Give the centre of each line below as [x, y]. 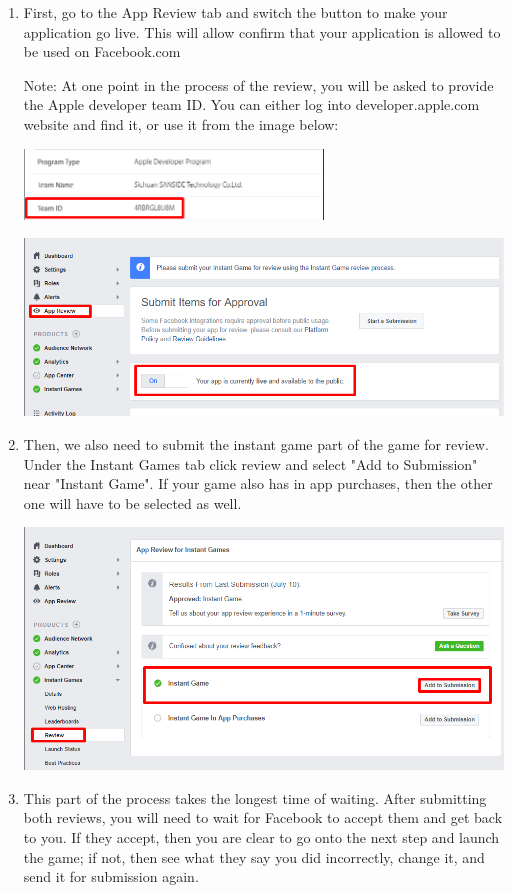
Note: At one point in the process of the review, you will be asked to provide [258, 84]
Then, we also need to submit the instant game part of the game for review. [256, 443]
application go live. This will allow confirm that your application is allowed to [262, 31]
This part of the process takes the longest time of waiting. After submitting [255, 797]
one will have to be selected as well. [132, 502]
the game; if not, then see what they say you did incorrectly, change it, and [254, 856]
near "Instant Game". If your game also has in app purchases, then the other [258, 483]
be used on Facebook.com [102, 51]
